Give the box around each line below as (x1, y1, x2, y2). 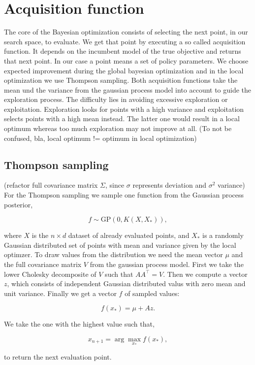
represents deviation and (132, 180, 207, 190)
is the (32, 230, 49, 240)
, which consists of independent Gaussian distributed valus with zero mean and (7, 278, 246, 289)
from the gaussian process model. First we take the (90, 259, 244, 269)
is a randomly (202, 230, 244, 240)
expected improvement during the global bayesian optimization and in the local (4, 65, 244, 75)
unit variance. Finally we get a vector (4, 288, 117, 298)
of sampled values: (125, 288, 180, 298)
